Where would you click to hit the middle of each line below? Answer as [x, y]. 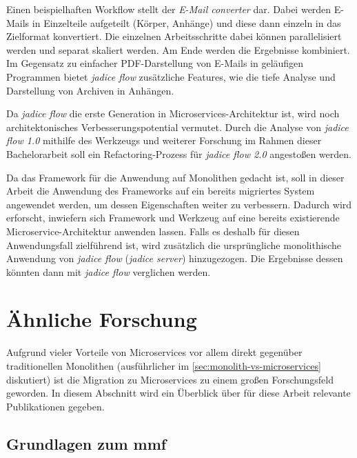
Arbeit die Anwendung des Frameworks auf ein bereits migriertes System [161, 191]
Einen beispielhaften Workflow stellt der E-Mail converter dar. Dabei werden [169, 9]
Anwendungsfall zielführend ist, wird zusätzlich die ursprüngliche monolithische [174, 245]
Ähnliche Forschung [102, 319]
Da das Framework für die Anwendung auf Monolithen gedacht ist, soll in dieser [175, 177]
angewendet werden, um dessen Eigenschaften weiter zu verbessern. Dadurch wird [179, 204]
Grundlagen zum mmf [86, 443]
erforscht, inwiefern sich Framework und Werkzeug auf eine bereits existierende [173, 218]
